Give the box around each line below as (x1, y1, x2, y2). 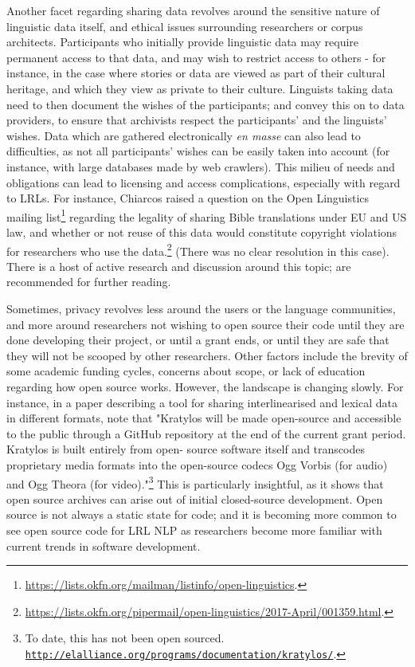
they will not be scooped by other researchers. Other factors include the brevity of (6, 347, 408, 363)
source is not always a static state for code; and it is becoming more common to (6, 506, 397, 523)
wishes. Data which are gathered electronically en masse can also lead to (6, 127, 361, 143)
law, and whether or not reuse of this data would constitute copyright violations (6, 223, 397, 240)
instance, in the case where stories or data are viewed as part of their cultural (6, 65, 386, 81)
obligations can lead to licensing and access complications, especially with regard (6, 174, 401, 190)
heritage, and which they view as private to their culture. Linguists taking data (6, 80, 393, 96)
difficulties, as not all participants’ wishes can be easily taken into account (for (6, 143, 390, 159)
